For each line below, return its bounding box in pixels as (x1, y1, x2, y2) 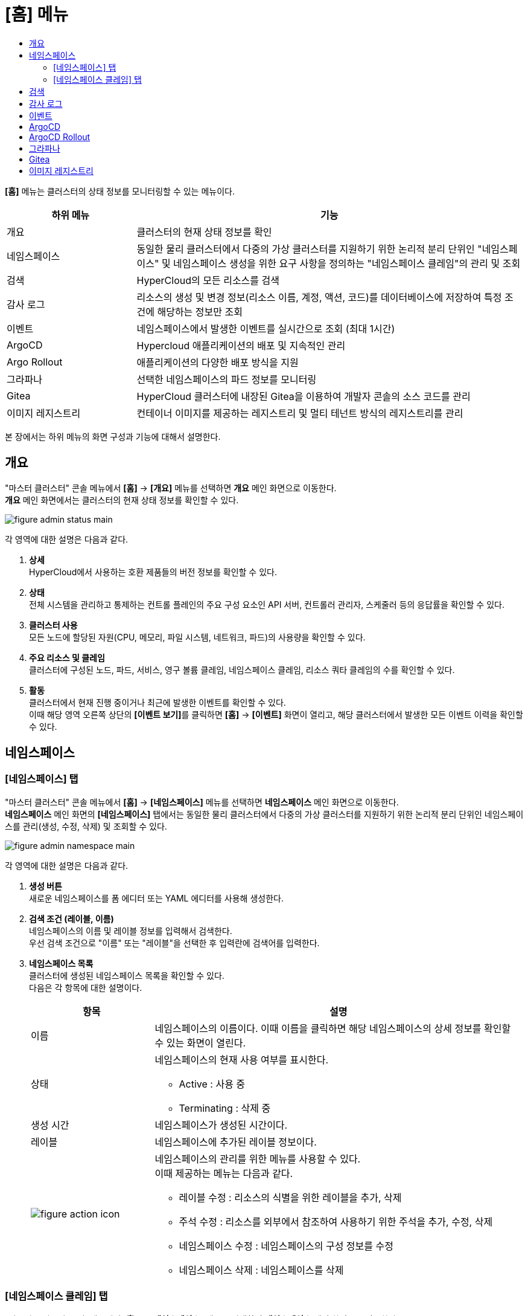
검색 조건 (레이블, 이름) (29, 913, 114, 924)
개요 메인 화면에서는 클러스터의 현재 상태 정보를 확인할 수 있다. (5, 494, 239, 505)
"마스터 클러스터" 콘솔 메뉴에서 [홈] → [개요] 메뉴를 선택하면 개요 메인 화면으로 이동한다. (5, 482, 337, 493)
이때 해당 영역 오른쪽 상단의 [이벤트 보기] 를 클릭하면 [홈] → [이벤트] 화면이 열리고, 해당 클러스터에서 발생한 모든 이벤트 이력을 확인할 (29, 709, 523, 720)
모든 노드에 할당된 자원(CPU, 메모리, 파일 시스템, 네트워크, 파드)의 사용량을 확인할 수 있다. (29, 631, 366, 642)
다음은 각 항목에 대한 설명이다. (29, 982, 142, 993)
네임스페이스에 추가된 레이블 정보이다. (154, 1135, 317, 1148)
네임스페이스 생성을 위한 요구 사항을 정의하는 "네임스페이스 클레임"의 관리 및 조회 (173, 257, 521, 269)
